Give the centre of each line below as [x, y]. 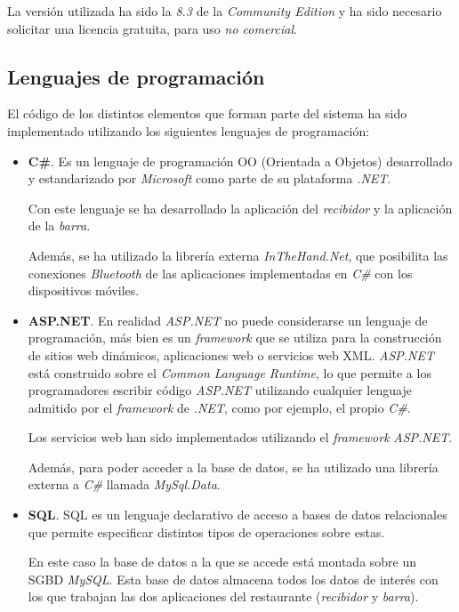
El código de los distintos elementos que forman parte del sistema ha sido [207, 113]
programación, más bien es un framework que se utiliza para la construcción [235, 338]
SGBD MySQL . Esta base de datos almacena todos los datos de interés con [233, 579]
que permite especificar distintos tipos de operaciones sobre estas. [206, 531]
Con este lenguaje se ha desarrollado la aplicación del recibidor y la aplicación [240, 208]
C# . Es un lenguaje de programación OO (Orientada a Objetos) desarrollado [240, 161]
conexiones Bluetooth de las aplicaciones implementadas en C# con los [220, 273]
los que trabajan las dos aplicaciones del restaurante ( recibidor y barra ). [223, 596]
